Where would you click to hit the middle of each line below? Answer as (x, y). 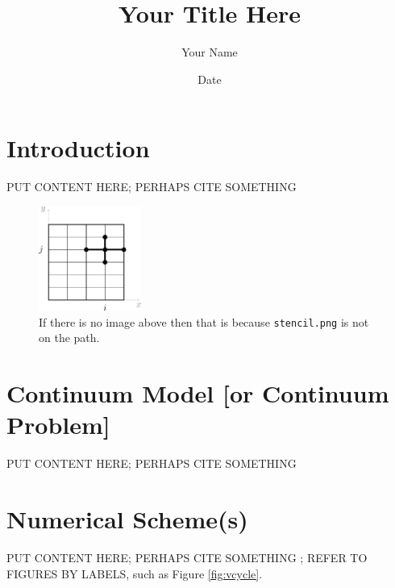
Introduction (78, 148)
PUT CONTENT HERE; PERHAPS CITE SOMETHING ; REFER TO (187, 557)
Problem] (58, 425)
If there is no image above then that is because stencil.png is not (204, 321)
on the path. (69, 338)
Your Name (210, 52)
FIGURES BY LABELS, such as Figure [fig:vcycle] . (135, 573)
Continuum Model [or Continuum (198, 393)
